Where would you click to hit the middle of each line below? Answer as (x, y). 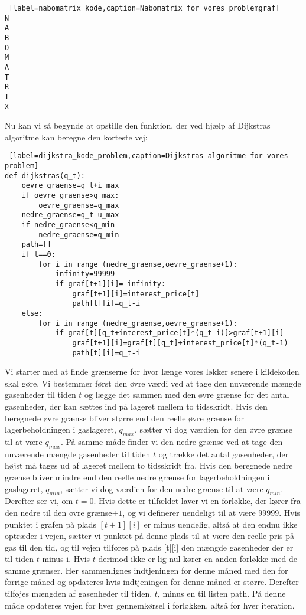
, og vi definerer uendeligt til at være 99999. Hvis (211, 512)
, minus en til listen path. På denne (222, 593)
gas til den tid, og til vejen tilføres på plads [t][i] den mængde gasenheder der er (149, 547)
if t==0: (38, 254)
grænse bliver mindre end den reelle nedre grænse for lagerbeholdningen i (137, 477)
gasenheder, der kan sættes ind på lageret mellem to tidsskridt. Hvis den (136, 406)
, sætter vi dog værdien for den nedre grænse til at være (162, 488)
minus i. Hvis (66, 559)
